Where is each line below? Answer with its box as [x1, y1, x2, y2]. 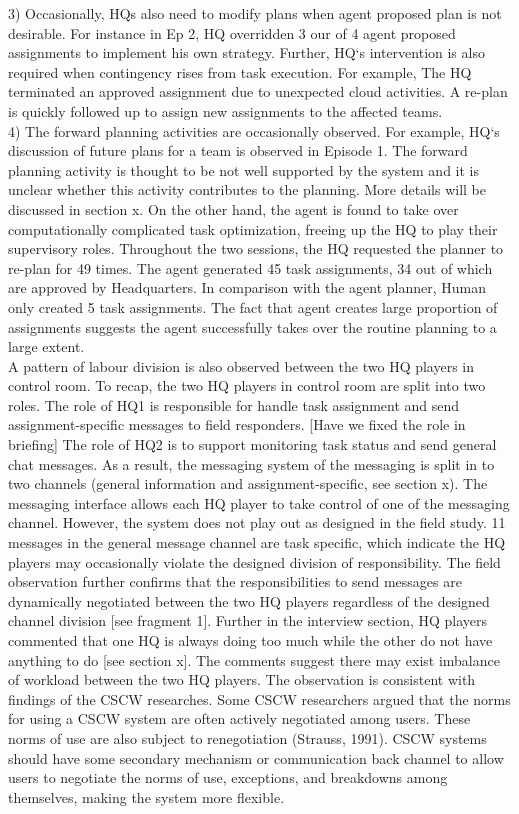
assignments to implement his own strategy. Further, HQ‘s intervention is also [8, 42, 485, 63]
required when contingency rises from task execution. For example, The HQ [8, 61, 472, 82]
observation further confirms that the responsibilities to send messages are [8, 571, 462, 592]
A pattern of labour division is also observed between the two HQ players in [8, 355, 475, 376]
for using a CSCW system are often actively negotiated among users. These [8, 708, 471, 729]
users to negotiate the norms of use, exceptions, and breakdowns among [8, 767, 448, 788]
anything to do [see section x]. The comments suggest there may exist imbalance [8, 649, 500, 670]
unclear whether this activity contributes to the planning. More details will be [8, 179, 486, 200]
